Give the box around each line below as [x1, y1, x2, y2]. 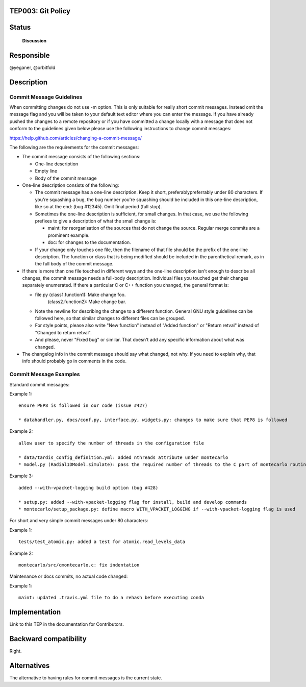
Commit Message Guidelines [9, 93, 83, 101]
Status [9, 23, 31, 32]
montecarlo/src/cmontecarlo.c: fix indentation [18, 562, 140, 568]
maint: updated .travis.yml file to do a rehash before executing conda [18, 595, 204, 601]
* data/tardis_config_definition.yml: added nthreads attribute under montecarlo [18, 454, 228, 460]
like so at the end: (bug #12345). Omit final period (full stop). [35, 204, 162, 210]
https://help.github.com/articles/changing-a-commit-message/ [9, 135, 142, 141]
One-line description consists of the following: [22, 182, 119, 188]
